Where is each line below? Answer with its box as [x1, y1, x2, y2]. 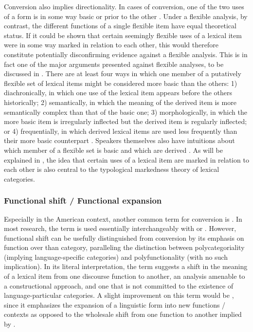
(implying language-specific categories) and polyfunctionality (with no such [4, 251, 228, 262]
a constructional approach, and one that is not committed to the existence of [4, 280, 234, 290]
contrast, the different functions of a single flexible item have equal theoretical [4, 21, 236, 31]
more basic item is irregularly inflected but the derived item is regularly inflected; [4, 116, 247, 126]
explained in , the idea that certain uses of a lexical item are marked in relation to [4, 154, 249, 165]
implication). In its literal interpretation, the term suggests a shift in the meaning [4, 261, 248, 271]
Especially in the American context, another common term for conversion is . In [4, 213, 242, 224]
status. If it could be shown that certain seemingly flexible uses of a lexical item [4, 30, 242, 40]
